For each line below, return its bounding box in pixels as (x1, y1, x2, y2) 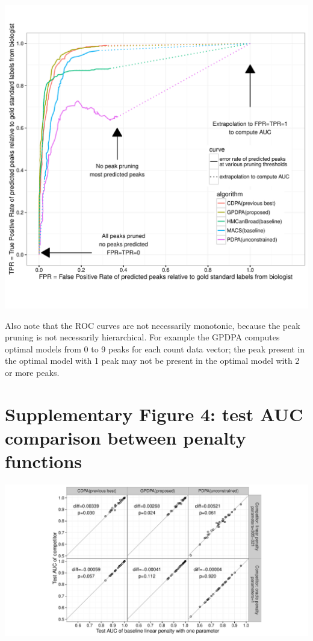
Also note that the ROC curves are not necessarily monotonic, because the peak (5, 319, 300, 331)
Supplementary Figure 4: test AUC (5, 401, 303, 426)
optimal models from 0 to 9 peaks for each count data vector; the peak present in (5, 342, 305, 355)
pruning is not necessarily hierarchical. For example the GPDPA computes (5, 331, 280, 343)
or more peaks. (5, 366, 60, 378)
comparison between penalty (5, 425, 246, 449)
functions (5, 449, 82, 474)
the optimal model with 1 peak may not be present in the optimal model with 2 (5, 354, 300, 367)
